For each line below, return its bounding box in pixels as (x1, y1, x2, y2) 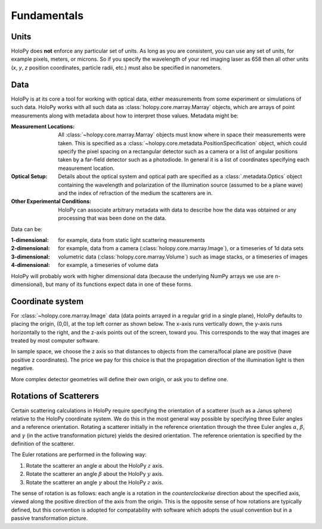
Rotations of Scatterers (11, 391, 100, 402)
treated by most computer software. (11, 337, 100, 344)
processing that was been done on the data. (58, 214, 166, 222)
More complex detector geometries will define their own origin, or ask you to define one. (11, 375, 229, 382)
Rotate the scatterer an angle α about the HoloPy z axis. (26, 462, 164, 469)
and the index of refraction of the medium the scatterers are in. (58, 189, 213, 197)
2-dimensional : (11, 245, 50, 252)
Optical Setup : (11, 173, 48, 180)
